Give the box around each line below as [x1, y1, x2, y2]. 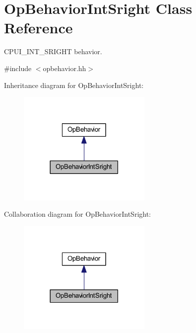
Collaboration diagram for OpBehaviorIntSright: [4, 209, 151, 219]
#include [4, 63, 32, 73]
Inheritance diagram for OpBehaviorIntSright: [4, 80, 144, 90]
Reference [4, 17, 73, 38]
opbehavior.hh [43, 63, 86, 73]
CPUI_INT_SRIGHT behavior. [4, 46, 102, 57]
